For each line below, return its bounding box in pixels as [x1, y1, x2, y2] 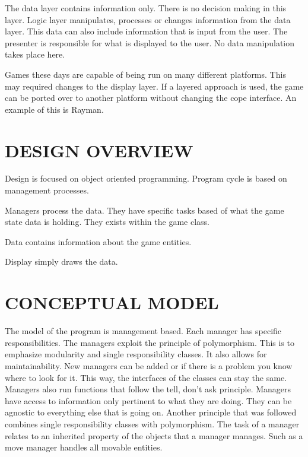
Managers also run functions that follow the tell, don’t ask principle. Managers [5, 383, 291, 395]
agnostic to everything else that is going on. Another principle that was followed [5, 406, 297, 418]
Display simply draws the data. [5, 255, 118, 268]
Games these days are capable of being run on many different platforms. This [5, 68, 286, 80]
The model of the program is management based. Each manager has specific [5, 325, 282, 337]
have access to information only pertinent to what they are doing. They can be [5, 394, 292, 407]
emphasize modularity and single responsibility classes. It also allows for [5, 348, 267, 360]
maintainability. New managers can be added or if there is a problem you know [5, 359, 293, 372]
